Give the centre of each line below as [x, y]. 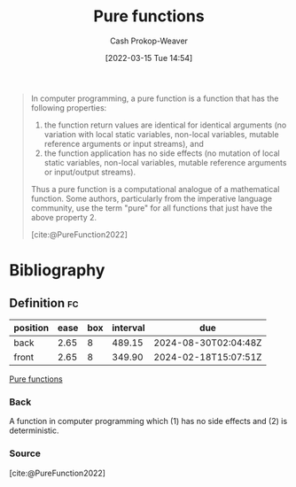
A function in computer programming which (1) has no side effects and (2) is [148, 421]
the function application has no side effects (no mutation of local [162, 153]
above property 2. [64, 217]
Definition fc [44, 303]
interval [129, 328]
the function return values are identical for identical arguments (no [165, 125]
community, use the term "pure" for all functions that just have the [152, 208]
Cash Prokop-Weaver [149, 41]
